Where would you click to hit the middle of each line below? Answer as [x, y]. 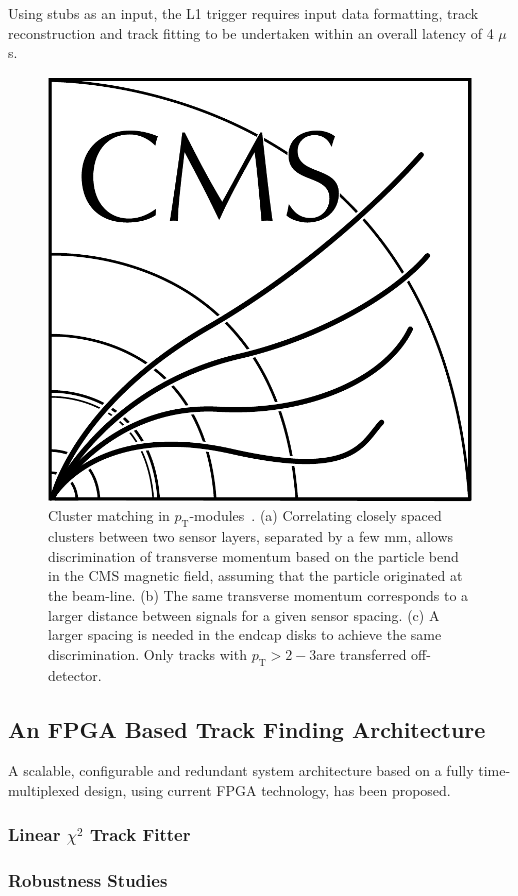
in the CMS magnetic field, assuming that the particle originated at [255, 575]
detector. [75, 674]
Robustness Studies [88, 880]
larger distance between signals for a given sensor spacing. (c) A [244, 614]
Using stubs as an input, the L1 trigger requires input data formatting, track [243, 13]
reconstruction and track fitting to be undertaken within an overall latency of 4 [251, 32]
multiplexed [44, 789]
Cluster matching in [109, 515]
